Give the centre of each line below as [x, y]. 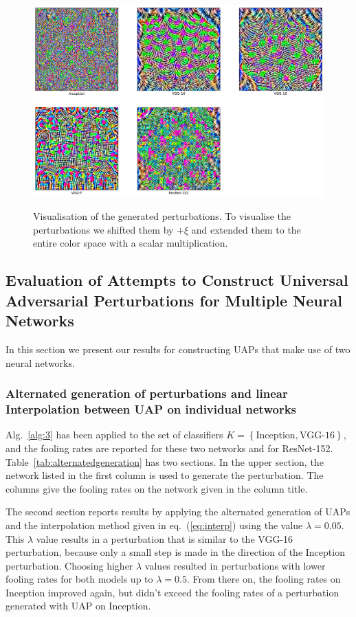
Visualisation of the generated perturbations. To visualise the [162, 216]
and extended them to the [246, 229]
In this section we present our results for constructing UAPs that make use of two [178, 349]
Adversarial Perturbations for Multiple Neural [174, 300]
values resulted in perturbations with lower [235, 565]
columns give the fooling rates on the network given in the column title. [157, 488]
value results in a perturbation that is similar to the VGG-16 [165, 538]
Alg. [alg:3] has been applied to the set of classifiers [114, 435]
